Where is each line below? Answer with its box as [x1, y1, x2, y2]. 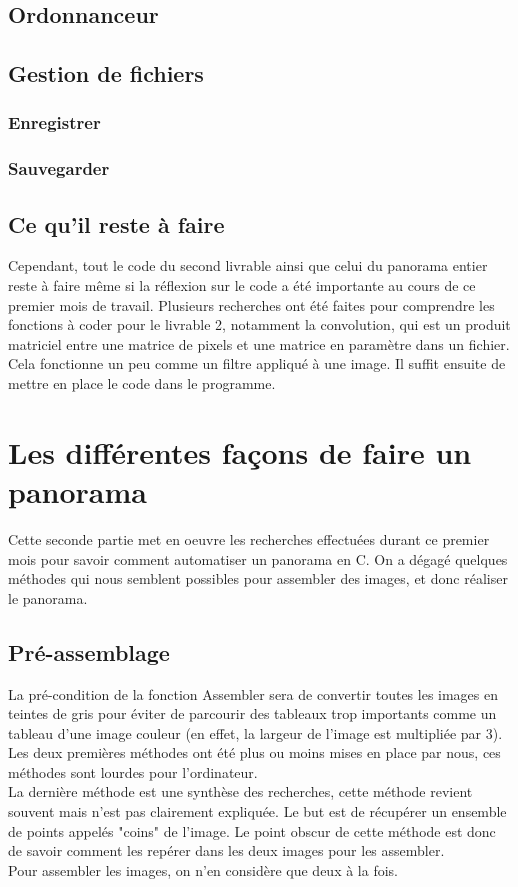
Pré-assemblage [8, 636, 170, 667]
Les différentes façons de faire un [8, 431, 472, 472]
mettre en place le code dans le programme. [8, 373, 276, 394]
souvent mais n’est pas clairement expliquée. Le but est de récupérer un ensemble [8, 801, 507, 822]
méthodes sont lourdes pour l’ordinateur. [8, 761, 258, 782]
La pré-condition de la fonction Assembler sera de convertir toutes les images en [8, 683, 499, 704]
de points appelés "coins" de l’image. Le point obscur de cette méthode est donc [8, 820, 496, 841]
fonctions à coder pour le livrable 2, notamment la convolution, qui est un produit [8, 314, 511, 335]
